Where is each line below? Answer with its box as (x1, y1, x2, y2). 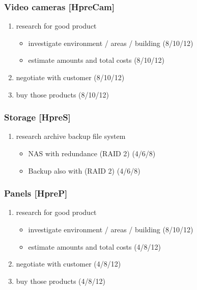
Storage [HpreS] (4, 111, 71, 124)
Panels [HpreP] (4, 187, 68, 200)
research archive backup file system (16, 131, 126, 141)
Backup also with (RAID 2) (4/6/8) (28, 165, 140, 176)
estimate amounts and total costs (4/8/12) (28, 241, 161, 252)
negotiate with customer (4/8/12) (16, 258, 121, 269)
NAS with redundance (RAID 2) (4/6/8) (28, 148, 156, 158)
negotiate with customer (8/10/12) (16, 72, 125, 82)
